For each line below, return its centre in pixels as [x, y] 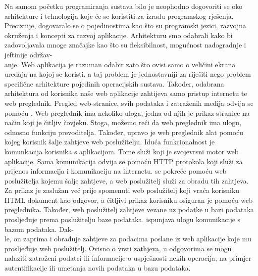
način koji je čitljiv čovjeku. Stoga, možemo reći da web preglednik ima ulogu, [123, 122]
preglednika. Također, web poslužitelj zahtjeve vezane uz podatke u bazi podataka [129, 209]
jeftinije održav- [28, 54]
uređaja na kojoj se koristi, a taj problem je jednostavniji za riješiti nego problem [128, 74]
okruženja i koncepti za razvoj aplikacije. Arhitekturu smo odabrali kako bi [119, 35]
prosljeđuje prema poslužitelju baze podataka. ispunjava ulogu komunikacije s [123, 219]
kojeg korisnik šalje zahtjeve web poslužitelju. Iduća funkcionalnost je [110, 142]
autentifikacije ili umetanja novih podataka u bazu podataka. [98, 268]
